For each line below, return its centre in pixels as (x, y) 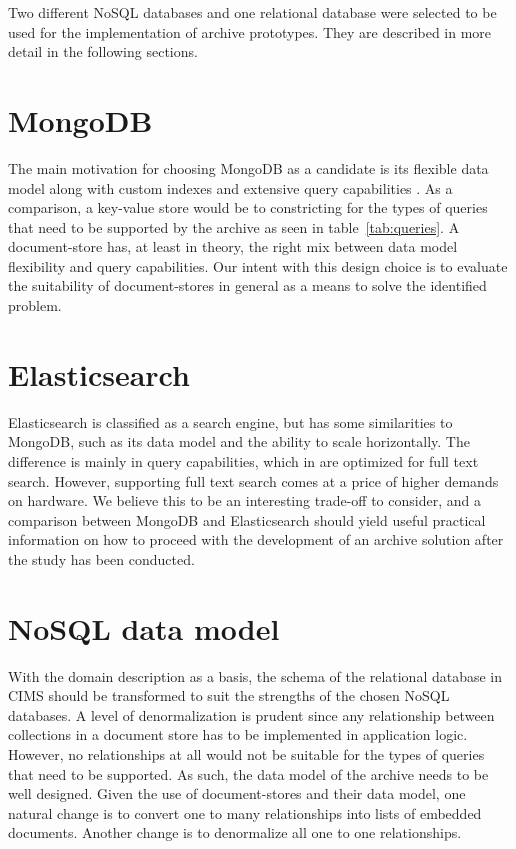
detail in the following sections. (103, 51)
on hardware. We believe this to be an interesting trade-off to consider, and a (244, 500)
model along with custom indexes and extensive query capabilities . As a (230, 187)
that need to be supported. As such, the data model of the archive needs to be (248, 773)
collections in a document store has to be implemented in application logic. (238, 734)
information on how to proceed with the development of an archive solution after (256, 539)
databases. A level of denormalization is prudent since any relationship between (251, 714)
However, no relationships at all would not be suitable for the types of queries (246, 754)
